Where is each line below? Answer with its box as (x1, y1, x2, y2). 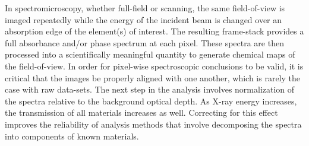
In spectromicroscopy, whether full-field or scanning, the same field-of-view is (5, 2, 285, 14)
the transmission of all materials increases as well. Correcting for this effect (5, 106, 278, 119)
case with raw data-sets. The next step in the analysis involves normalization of (5, 83, 295, 96)
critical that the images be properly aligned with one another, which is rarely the (5, 71, 301, 84)
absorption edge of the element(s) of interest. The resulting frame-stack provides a (5, 25, 304, 37)
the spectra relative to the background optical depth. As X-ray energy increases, (5, 94, 297, 107)
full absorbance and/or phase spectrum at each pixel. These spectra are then (5, 36, 284, 49)
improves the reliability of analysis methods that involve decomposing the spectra (5, 118, 302, 130)
